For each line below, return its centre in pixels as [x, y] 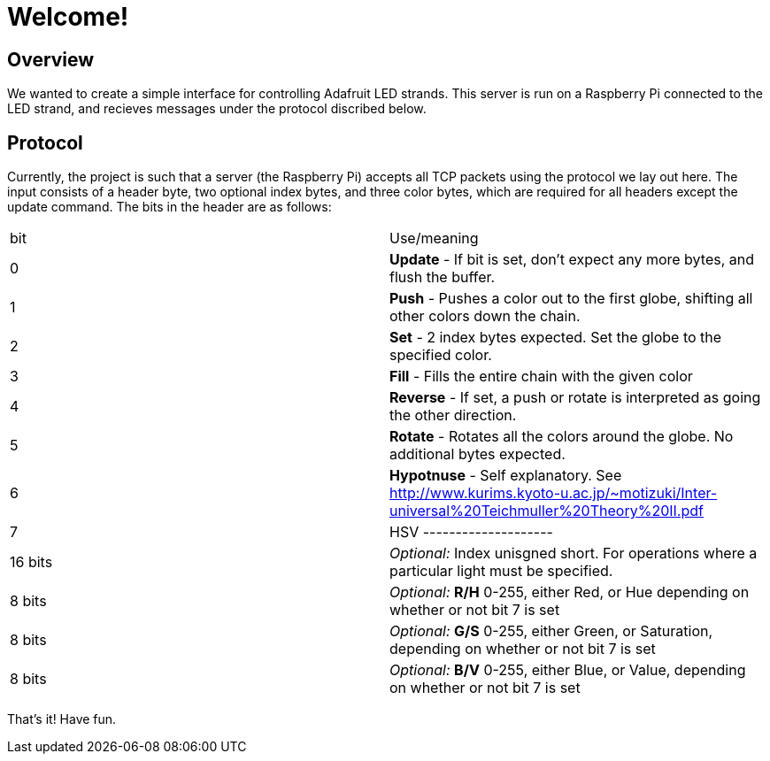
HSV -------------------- [471, 532]
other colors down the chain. [485, 316]
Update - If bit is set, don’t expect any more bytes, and [572, 260]
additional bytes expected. [477, 454]
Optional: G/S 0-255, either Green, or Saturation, [551, 631]
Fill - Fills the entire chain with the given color [541, 377]
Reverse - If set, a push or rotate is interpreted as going [575, 398]
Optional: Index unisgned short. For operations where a [574, 553]
